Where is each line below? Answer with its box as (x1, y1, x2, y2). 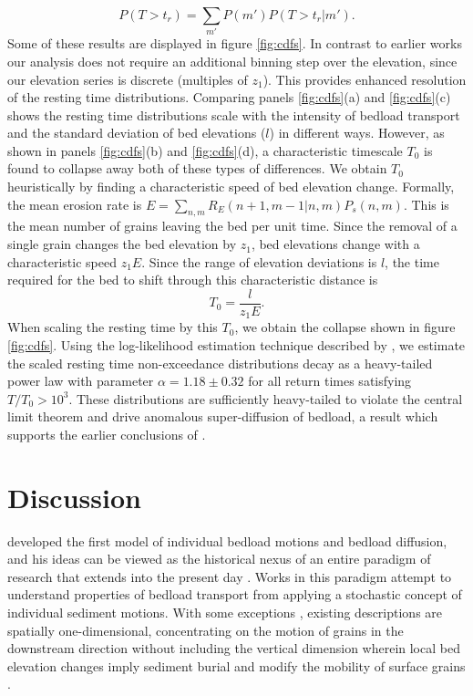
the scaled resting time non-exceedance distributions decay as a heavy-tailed (7, 353, 433, 372)
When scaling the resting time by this (7, 317, 218, 337)
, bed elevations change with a (251, 234, 420, 254)
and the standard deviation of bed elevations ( (7, 123, 266, 142)
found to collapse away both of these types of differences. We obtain (7, 159, 387, 178)
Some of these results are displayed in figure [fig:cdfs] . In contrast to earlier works (7, 34, 462, 53)
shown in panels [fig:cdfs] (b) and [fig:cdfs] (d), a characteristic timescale (7, 140, 403, 160)
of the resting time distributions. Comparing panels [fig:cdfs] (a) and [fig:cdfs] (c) (7, 88, 451, 107)
